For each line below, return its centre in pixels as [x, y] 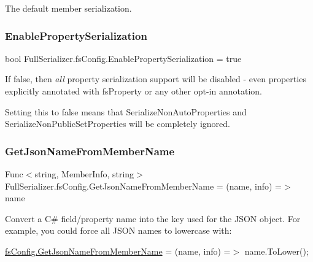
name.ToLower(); [276, 251]
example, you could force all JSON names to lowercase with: [118, 230]
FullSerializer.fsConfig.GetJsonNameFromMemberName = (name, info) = [143, 186]
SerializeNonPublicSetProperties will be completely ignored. [118, 124]
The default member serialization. [68, 8]
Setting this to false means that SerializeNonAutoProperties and [126, 111]
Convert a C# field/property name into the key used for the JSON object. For [153, 218]
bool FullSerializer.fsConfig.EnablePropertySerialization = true [123, 58]
